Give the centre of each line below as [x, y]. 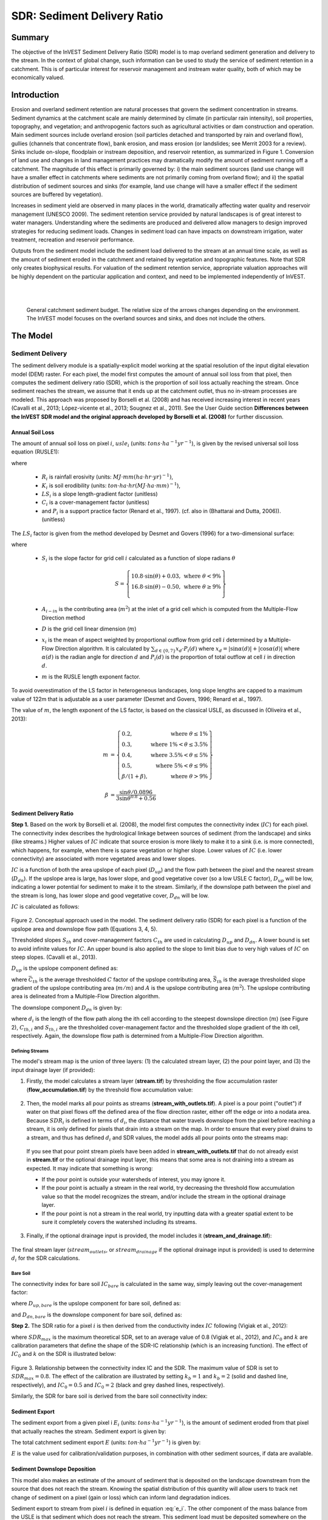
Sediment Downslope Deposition [53, 1469]
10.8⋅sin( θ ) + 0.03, [156, 576]
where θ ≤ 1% [189, 734]
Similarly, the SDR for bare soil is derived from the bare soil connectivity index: [109, 1396]
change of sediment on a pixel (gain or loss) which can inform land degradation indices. [121, 1497]
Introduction [35, 95]
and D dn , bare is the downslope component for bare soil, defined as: [97, 1315]
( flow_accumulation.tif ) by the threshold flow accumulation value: [110, 1090]
